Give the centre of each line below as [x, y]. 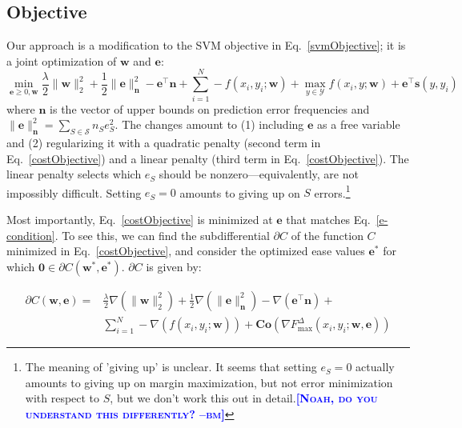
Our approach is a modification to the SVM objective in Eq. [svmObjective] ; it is [206, 45]
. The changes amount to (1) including [209, 124]
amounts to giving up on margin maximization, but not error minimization [209, 382]
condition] [31, 235]
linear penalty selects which [74, 174]
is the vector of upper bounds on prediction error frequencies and [210, 108]
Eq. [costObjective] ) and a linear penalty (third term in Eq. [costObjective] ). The [208, 158]
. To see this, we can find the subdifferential [162, 235]
